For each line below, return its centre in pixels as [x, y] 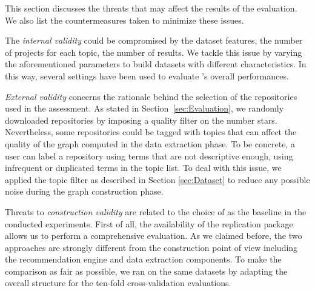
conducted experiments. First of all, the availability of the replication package [149, 223]
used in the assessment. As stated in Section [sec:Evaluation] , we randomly [144, 108]
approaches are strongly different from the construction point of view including [151, 247]
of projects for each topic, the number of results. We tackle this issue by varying [154, 52]
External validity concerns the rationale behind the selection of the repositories [151, 96]
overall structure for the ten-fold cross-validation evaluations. [118, 283]
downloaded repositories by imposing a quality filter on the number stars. [141, 120]
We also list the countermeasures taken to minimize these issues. [124, 20]
